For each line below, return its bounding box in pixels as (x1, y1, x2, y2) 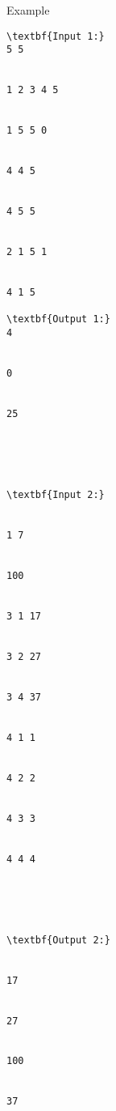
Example (6, 2, 50, 18)
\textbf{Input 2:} (6, 488, 105, 500)
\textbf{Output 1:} (6, 313, 110, 326)
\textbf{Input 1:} (6, 30, 105, 42)
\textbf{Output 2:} (6, 934, 110, 946)
